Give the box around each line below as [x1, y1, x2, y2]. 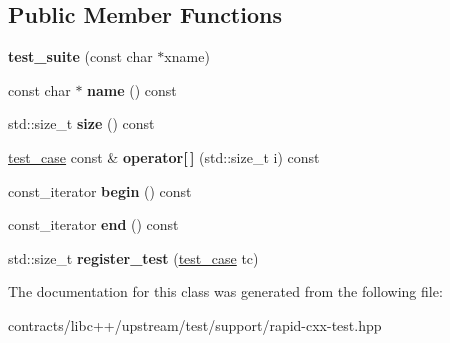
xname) [164, 46, 210, 67]
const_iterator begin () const [8, 180, 192, 201]
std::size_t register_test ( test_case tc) [8, 247, 259, 268]
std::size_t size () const [8, 113, 155, 134]
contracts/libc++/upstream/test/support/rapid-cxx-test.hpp [8, 314, 382, 335]
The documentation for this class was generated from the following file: [8, 281, 443, 302]
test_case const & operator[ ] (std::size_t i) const [8, 146, 320, 167]
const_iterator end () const [8, 214, 179, 235]
